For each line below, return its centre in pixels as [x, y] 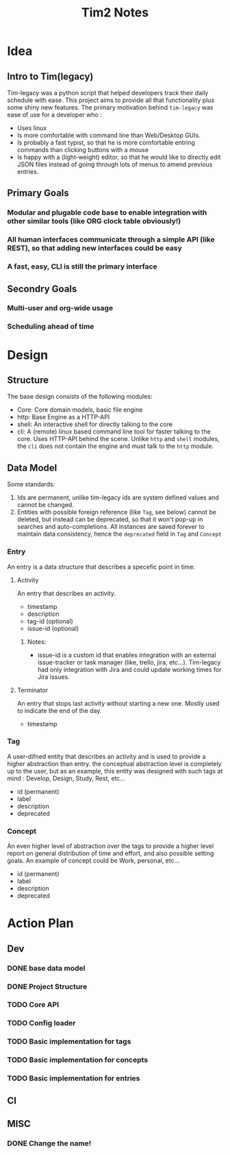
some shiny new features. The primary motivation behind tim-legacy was [110, 107]
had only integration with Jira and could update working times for [129, 669]
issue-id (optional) [53, 628]
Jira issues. [53, 677]
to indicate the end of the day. [59, 710]
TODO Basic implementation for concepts [78, 1060]
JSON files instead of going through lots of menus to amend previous [115, 164]
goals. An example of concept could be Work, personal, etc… [93, 860]
